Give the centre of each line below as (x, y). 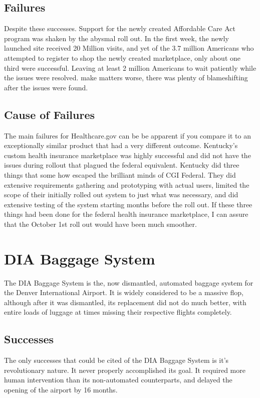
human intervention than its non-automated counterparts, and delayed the (118, 380)
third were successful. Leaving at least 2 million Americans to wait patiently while (130, 68)
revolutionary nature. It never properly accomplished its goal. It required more (125, 370)
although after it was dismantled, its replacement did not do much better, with (125, 302)
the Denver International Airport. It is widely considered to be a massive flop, (124, 292)
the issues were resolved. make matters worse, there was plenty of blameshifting (126, 78)
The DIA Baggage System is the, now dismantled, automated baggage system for (129, 282)
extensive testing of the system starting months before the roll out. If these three (128, 204)
